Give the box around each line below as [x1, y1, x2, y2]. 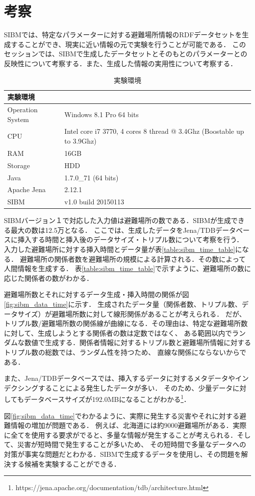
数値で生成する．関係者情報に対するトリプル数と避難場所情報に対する [24, 337, 251, 347]
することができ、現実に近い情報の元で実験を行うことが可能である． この [10, 39, 246, 49]
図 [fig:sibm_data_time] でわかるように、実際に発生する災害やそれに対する [4, 410, 240, 421]
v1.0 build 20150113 [64, 197, 125, 207]
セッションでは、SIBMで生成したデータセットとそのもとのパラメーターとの [4, 49, 248, 59]
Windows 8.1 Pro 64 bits [64, 109, 139, 119]
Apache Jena [7, 184, 46, 195]
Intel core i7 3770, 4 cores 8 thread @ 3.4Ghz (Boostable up [64, 126, 244, 136]
